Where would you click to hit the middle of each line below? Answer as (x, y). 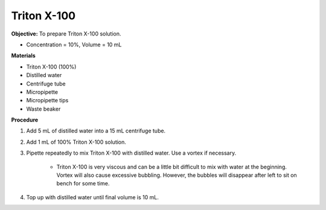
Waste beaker (43, 109)
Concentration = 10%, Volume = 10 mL (74, 45)
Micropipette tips (47, 100)
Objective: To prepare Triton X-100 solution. (66, 34)
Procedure (25, 120)
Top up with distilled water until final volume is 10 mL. (93, 197)
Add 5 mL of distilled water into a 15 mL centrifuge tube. (96, 131)
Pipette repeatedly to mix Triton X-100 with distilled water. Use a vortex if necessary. (131, 153)
